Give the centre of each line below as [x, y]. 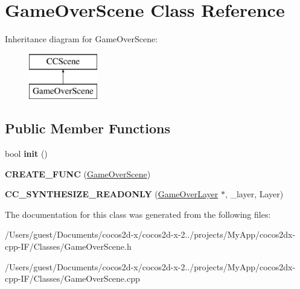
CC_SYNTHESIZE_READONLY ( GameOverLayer [112, 194]
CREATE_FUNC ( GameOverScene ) [78, 173]
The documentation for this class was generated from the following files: [138, 214]
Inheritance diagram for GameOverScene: [81, 39]
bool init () [26, 154]
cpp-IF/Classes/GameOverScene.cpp [72, 278]
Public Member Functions [88, 128]
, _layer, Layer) [254, 194]
